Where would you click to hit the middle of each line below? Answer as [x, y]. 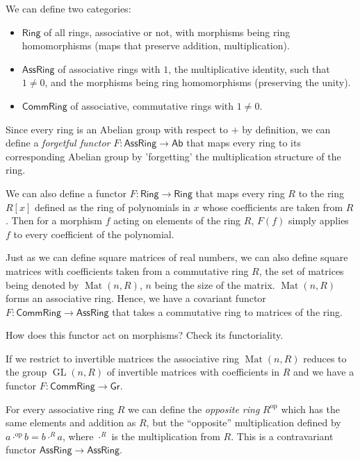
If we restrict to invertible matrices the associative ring [123, 358]
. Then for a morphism [54, 220]
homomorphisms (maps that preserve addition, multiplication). [156, 45]
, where [78, 436]
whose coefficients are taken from [273, 207]
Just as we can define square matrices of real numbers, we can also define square [177, 257]
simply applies [318, 220]
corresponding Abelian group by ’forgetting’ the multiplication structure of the [173, 156]
